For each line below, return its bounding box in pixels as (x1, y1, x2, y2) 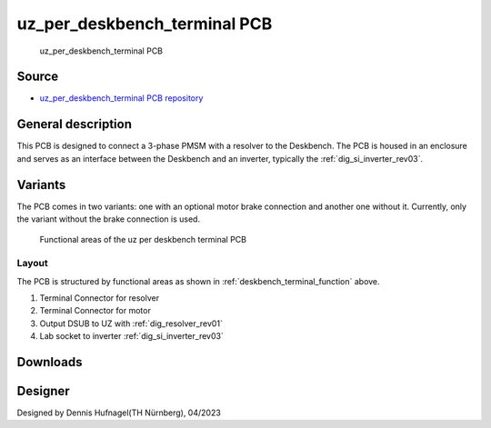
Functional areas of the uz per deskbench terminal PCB (39, 234, 247, 245)
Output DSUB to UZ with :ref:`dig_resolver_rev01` (39, 318, 223, 329)
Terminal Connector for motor (39, 305, 152, 316)
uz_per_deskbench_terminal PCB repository (39, 93, 204, 104)
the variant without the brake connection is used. (16, 214, 200, 224)
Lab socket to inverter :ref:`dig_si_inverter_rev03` (39, 331, 225, 342)
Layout (16, 257, 49, 270)
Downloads (16, 354, 83, 370)
